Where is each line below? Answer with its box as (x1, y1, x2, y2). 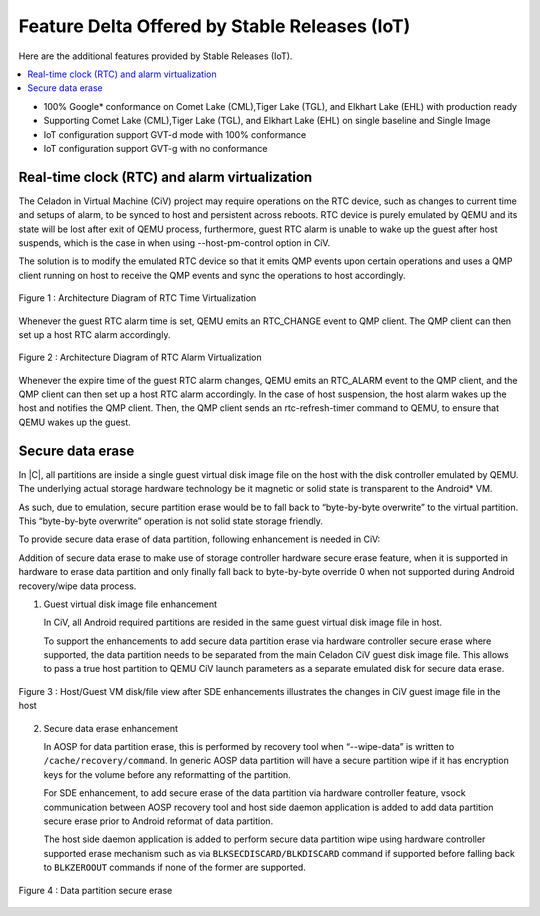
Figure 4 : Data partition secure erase (18, 884, 173, 896)
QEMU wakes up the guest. (18, 416, 132, 428)
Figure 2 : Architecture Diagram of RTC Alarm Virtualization (18, 351, 262, 364)
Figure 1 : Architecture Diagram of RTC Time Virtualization (18, 292, 257, 304)
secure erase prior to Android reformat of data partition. (43, 815, 274, 827)
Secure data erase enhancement (43, 722, 179, 734)
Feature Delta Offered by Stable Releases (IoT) (18, 15, 411, 37)
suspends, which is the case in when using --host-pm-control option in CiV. (18, 236, 331, 249)
